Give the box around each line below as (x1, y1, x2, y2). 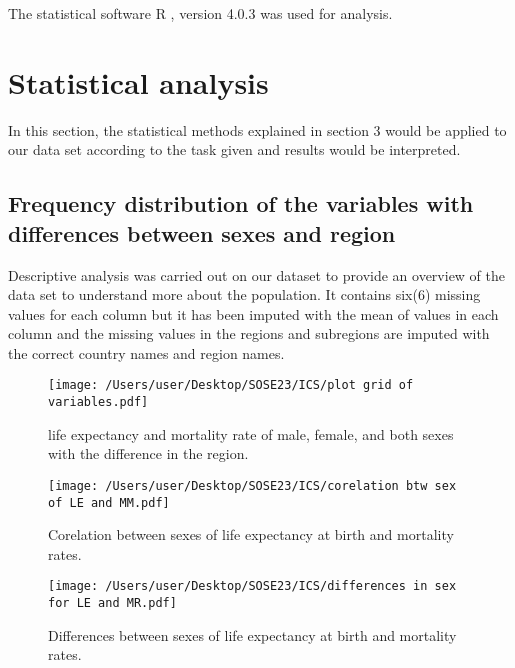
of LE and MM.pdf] (48, 495, 170, 510)
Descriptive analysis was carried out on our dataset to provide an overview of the (8, 264, 506, 285)
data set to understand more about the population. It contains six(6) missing (8, 284, 481, 305)
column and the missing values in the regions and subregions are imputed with (8, 323, 490, 344)
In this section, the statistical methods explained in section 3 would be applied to (8, 119, 507, 140)
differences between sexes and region (8, 217, 396, 248)
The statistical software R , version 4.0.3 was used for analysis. (8, 3, 393, 23)
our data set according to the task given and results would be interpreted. (8, 139, 461, 160)
